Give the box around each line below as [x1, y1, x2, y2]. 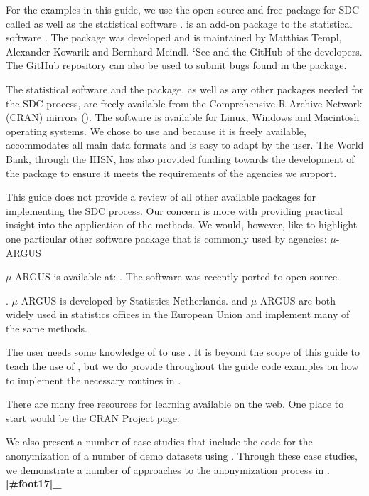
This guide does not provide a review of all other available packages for [6, 189, 316, 204]
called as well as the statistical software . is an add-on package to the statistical [6, 16, 353, 31]
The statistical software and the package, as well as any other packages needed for [6, 81, 364, 96]
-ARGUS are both [257, 292, 336, 307]
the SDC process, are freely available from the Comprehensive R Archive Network [6, 95, 363, 110]
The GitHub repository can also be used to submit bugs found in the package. [6, 58, 347, 73]
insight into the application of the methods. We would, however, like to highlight [6, 217, 358, 232]
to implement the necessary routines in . [6, 372, 181, 387]
